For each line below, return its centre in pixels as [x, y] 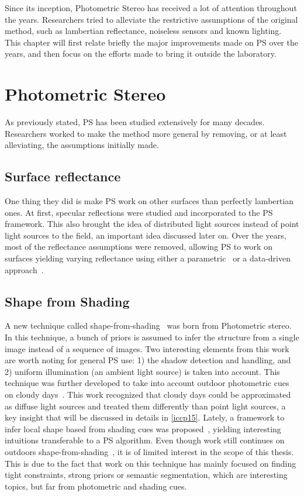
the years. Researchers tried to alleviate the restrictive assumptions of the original [151, 19]
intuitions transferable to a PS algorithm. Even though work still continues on [145, 440]
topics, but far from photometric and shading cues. [96, 486]
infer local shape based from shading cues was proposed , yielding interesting [143, 428]
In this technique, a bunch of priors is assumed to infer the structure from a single [152, 337]
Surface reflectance [63, 176]
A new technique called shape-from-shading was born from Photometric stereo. [148, 325]
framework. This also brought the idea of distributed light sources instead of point [152, 224]
